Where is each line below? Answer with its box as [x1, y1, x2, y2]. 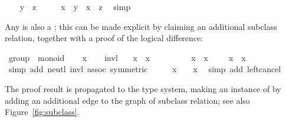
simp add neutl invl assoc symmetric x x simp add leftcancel [8, 63, 281, 75]
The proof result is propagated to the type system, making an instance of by [5, 82, 281, 94]
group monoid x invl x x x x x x [8, 51, 246, 63]
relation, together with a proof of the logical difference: [5, 32, 203, 44]
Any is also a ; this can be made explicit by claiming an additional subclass [5, 20, 277, 32]
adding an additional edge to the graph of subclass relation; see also [5, 94, 250, 106]
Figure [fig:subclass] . [5, 106, 80, 118]
